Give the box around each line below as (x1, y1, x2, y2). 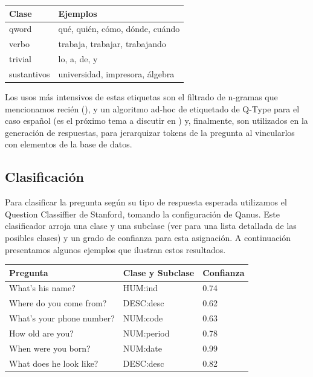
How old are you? (9, 326, 74, 339)
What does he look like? (9, 356, 98, 369)
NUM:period (123, 326, 170, 339)
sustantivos (9, 67, 50, 80)
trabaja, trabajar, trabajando (58, 37, 166, 50)
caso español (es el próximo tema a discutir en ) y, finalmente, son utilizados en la (5, 114, 308, 127)
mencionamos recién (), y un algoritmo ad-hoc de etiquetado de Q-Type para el (5, 102, 300, 115)
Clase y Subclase (123, 266, 195, 279)
